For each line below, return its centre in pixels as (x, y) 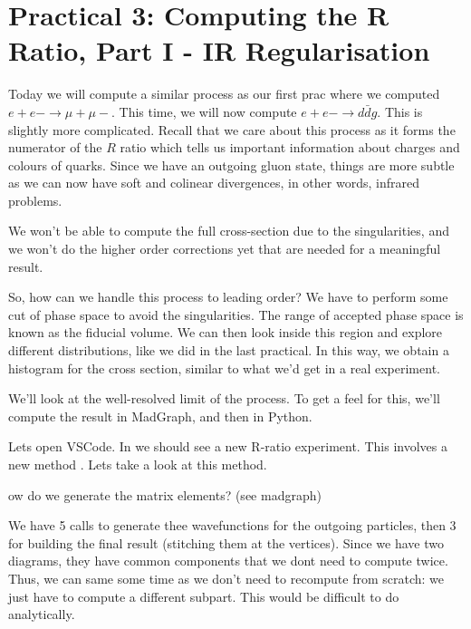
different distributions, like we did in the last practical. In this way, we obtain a (229, 350)
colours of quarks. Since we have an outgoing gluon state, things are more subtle (231, 165)
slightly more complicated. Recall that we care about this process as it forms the (232, 129)
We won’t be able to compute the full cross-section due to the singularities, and (229, 231)
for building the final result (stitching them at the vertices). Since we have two (226, 542)
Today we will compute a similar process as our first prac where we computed (224, 94)
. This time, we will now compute (204, 111)
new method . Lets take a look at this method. (138, 464)
